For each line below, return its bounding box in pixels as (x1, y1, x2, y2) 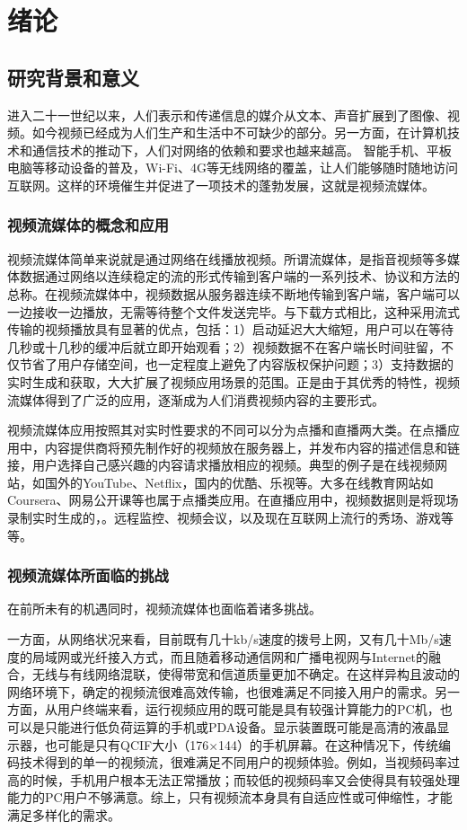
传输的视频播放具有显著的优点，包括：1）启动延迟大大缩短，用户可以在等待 (7, 320, 454, 339)
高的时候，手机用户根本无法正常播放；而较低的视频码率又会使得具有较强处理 (7, 770, 460, 789)
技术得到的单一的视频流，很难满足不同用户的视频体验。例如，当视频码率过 (19, 753, 460, 772)
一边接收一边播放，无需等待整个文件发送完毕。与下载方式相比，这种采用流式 (7, 302, 460, 321)
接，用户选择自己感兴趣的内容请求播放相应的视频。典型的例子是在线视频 (7, 455, 435, 474)
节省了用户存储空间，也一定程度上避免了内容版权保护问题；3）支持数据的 (19, 355, 454, 374)
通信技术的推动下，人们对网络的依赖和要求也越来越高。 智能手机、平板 (31, 140, 452, 159)
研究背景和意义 (7, 63, 139, 91)
